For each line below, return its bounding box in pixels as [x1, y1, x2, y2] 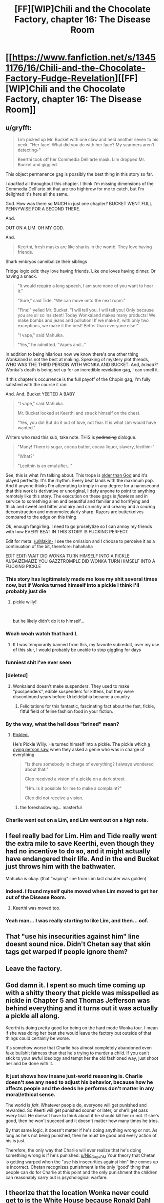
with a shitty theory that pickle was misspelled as [5, 989, 159, 997]
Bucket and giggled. [17, 162, 58, 167]
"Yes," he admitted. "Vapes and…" [17, 342, 86, 347]
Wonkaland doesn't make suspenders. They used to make [12, 683, 130, 689]
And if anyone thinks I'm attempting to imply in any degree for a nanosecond [5, 483, 160, 489]
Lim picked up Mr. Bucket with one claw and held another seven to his [17, 136, 159, 142]
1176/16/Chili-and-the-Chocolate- [5, 62, 146, 74]
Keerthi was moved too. [12, 905, 61, 911]
